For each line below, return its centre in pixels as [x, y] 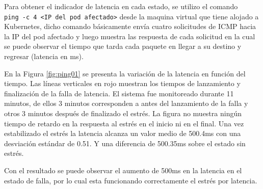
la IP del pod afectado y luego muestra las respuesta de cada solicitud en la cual [130, 36]
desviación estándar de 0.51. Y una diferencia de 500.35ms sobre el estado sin [125, 143]
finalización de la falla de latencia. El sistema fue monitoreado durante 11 [119, 93]
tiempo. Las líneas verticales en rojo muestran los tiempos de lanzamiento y [122, 83]
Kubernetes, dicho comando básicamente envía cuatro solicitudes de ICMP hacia [130, 26]
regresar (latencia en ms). [44, 56]
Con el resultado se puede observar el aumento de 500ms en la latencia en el [123, 170]
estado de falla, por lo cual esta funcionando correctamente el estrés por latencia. [131, 180]
